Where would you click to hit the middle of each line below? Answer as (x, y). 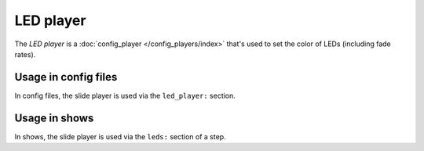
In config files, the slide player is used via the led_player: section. (125, 95)
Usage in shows (54, 118)
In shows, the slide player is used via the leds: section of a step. (121, 136)
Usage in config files (66, 77)
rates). (25, 54)
